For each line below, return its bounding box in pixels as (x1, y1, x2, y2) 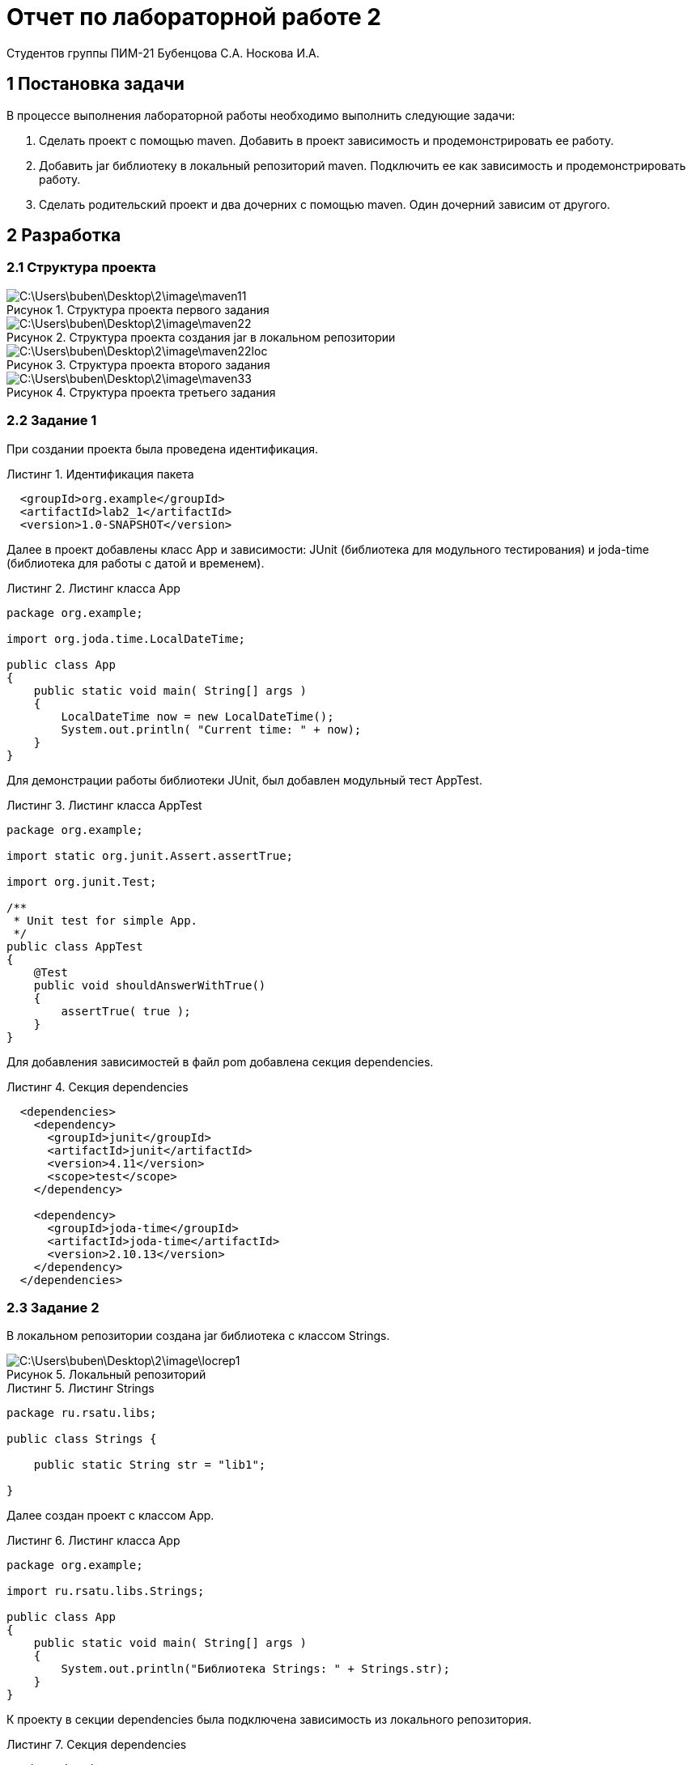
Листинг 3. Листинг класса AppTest (6, 797, 202, 812)
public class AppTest (6, 939, 143, 953)
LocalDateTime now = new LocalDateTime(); (61, 709, 334, 723)
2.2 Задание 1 (6, 412, 97, 429)
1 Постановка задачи (6, 74, 185, 95)
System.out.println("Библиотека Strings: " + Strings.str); (61, 1662, 450, 1676)
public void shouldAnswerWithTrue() (33, 978, 266, 992)
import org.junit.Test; (6, 874, 157, 888)
